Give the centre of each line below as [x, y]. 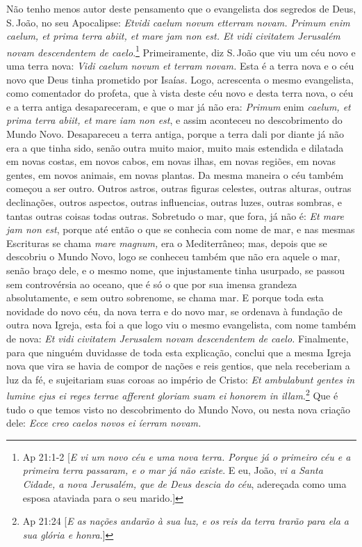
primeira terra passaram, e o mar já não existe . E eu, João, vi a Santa [173, 470]
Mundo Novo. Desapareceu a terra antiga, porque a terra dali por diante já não [175, 134]
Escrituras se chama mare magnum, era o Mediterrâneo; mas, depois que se [167, 243]
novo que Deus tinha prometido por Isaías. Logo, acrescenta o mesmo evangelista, [180, 79]
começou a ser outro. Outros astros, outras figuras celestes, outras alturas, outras [179, 188]
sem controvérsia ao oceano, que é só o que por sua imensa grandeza [152, 284]
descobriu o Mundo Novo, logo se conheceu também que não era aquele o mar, [173, 256]
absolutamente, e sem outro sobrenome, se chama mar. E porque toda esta [165, 298]
